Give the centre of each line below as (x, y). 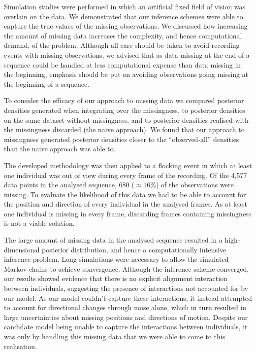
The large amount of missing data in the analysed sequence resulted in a (113, 240)
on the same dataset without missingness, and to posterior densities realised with (126, 120)
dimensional (22, 249)
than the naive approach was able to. (60, 149)
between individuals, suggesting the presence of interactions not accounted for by (126, 288)
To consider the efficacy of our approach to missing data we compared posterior (124, 100)
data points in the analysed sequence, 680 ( (69, 185)
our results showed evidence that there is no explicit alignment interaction (116, 278)
